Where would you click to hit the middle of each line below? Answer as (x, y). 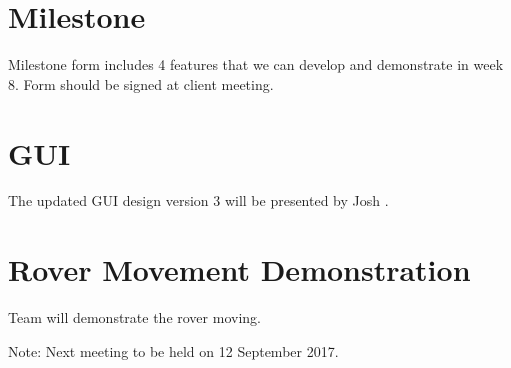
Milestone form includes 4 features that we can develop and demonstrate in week (256, 64)
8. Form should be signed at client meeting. (141, 83)
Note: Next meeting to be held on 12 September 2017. (173, 350)
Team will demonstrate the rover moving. (134, 317)
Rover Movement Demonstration (239, 269)
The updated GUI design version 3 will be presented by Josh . (198, 200)
